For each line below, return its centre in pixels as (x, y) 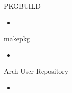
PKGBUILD (22, 6)
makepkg (17, 39)
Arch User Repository (36, 71)
